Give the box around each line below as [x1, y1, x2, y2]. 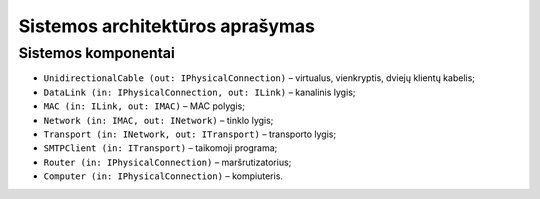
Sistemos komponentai [18, 44, 175, 62]
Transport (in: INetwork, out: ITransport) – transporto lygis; [43, 128, 337, 140]
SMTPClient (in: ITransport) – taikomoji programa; [43, 142, 278, 154]
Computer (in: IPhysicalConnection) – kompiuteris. [43, 170, 284, 182]
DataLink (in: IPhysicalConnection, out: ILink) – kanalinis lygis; [43, 86, 356, 98]
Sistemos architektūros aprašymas [18, 15, 315, 37]
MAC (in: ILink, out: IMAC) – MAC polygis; [43, 100, 245, 112]
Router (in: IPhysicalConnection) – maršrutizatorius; [43, 156, 292, 168]
